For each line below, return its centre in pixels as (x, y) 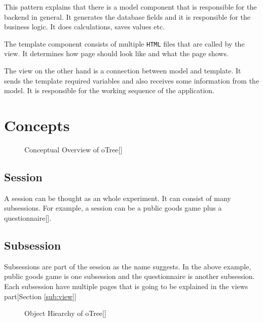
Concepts (37, 125)
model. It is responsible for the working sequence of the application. (109, 90)
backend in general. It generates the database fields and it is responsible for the (127, 16)
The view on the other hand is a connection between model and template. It (123, 71)
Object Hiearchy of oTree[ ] (65, 313)
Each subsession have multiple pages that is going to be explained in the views (126, 286)
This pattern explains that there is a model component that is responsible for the (130, 7)
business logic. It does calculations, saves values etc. (85, 27)
